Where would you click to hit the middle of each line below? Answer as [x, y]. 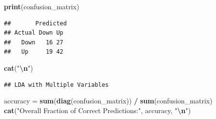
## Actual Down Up [34, 33]
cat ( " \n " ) [19, 68]
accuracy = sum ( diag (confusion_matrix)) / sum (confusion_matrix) [108, 101]
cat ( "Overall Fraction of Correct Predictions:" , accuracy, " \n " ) [98, 110]
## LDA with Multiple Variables [56, 85]
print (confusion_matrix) [42, 6]
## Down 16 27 [34, 42]
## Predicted [35, 23]
